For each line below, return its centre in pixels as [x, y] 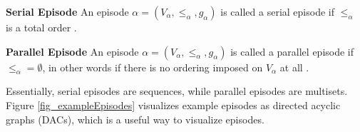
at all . [294, 67]
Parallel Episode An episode [72, 51]
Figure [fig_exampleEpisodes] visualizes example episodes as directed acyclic [173, 105]
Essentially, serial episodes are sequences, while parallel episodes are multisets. [177, 91]
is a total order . [41, 27]
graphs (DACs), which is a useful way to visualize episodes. [135, 119]
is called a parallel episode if [292, 51]
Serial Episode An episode [67, 11]
